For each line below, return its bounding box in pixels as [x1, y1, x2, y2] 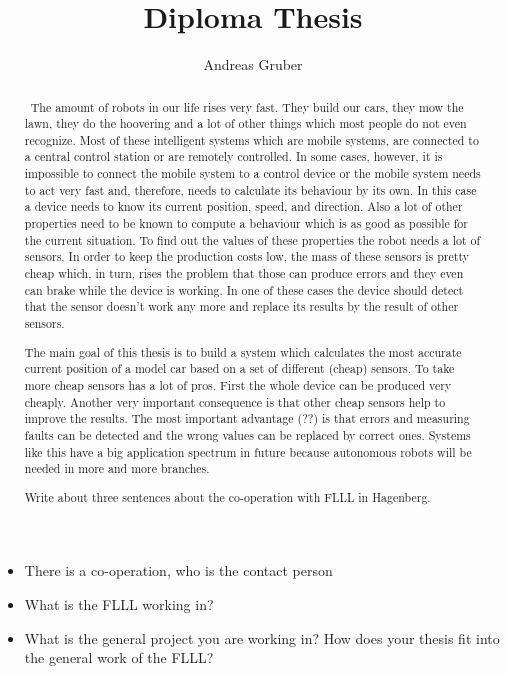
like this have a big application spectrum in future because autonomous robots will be [24, 443, 472, 460]
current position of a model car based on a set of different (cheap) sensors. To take [24, 360, 455, 377]
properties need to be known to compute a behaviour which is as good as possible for [24, 215, 468, 232]
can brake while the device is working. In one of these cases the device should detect [24, 281, 464, 298]
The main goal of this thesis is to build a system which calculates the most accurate [24, 343, 462, 360]
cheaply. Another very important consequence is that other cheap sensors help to [24, 393, 446, 410]
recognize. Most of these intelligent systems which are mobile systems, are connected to [24, 131, 479, 148]
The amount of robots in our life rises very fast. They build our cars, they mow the [30, 98, 464, 115]
